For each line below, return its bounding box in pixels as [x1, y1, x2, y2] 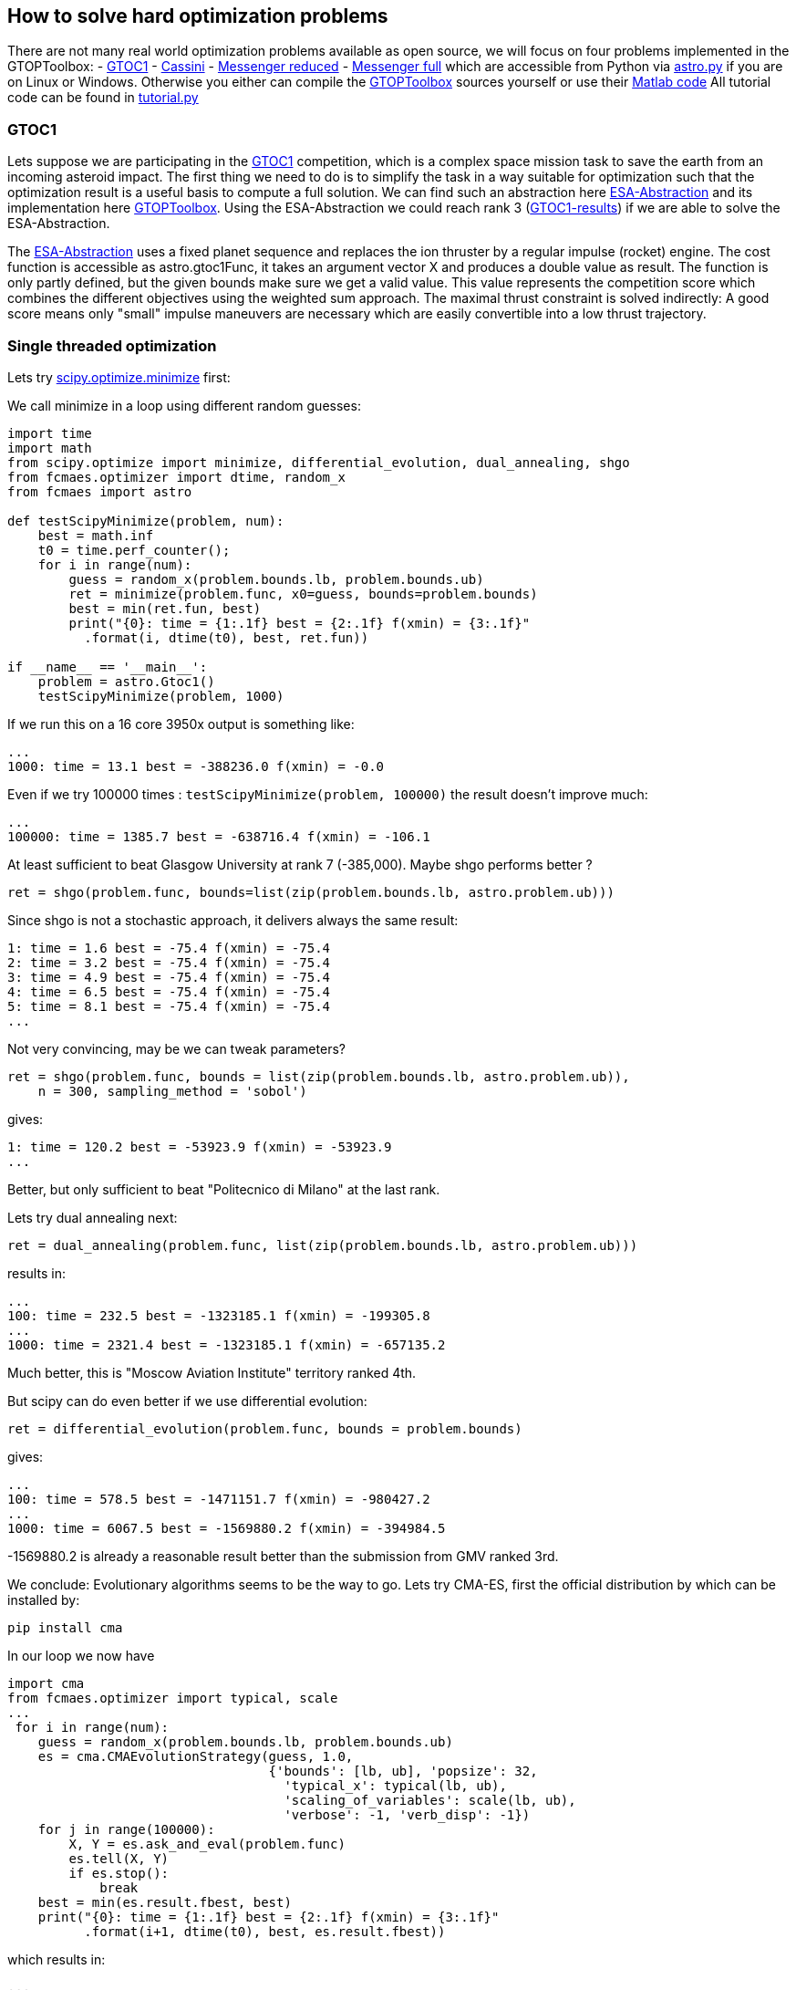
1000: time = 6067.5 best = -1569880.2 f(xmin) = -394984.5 [7, 1520, 446, 1536]
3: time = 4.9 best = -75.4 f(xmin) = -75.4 [7, 969, 331, 985]
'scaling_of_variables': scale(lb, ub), [284, 1792, 576, 1808]
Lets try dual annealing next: [7, 1209, 178, 1225]
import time [7, 425, 92, 441]
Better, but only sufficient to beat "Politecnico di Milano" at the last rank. [7, 1181, 440, 1197]
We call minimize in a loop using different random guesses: [7, 397, 361, 413]
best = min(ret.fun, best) [68, 600, 262, 616]
